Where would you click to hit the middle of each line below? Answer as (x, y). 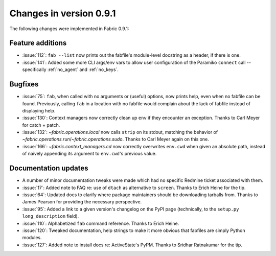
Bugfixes (24, 84)
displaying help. (39, 110)
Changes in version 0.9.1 (63, 13)
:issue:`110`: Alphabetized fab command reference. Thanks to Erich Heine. (101, 223)
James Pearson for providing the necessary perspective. (82, 202)
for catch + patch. (41, 125)
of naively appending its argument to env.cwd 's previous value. (89, 154)
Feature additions (38, 43)
